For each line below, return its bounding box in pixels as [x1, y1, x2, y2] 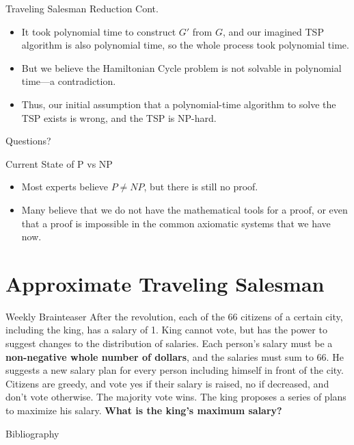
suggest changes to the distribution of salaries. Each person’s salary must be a [5, 336, 333, 351]
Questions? [5, 133, 51, 148]
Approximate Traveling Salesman [5, 269, 325, 297]
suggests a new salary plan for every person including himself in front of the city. [5, 363, 344, 377]
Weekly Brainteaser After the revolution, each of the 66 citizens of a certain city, [5, 309, 343, 323]
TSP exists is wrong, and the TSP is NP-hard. [21, 110, 217, 125]
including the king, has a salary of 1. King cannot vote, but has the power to [5, 322, 327, 337]
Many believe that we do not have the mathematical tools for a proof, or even [21, 202, 348, 216]
